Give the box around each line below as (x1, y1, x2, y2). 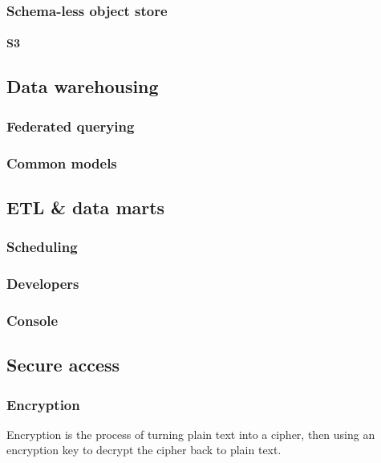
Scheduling (6, 237, 78, 257)
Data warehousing (6, 74, 159, 99)
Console (6, 310, 59, 330)
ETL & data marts (6, 194, 165, 219)
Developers (6, 274, 79, 294)
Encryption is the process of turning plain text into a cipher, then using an (6, 425, 375, 442)
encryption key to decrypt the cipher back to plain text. (6, 441, 282, 458)
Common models (6, 152, 117, 173)
